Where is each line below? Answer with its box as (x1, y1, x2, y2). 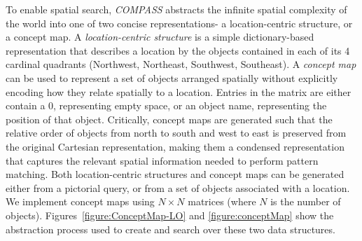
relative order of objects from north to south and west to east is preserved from (6, 125, 347, 140)
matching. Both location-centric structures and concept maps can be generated (6, 167, 344, 181)
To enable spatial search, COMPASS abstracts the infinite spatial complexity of (6, 2, 347, 16)
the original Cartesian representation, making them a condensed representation (6, 139, 344, 153)
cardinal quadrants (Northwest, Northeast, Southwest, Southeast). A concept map (6, 57, 356, 71)
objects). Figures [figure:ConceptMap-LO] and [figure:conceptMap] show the (6, 207, 334, 222)
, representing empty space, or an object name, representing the (53, 98, 327, 113)
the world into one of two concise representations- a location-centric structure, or (6, 15, 353, 30)
